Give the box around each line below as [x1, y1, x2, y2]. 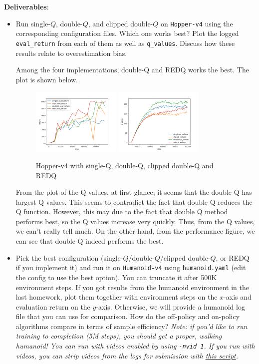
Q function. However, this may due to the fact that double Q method [15, 206, 228, 217]
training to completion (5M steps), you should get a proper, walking [15, 331, 222, 341]
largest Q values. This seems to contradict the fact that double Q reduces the [15, 196, 253, 207]
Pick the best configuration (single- [15, 252, 123, 263]
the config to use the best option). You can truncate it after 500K [15, 272, 217, 282]
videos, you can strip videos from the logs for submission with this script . [15, 350, 238, 361]
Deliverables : [4, 1, 49, 11]
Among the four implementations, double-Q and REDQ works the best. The [15, 64, 249, 75]
